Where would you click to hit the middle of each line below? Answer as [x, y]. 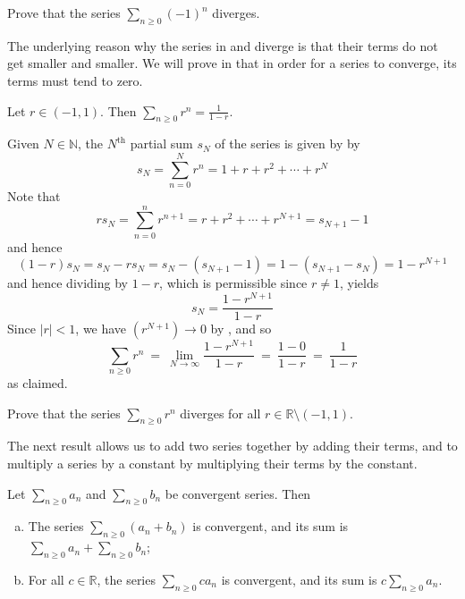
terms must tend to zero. [75, 80]
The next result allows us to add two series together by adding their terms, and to [232, 446]
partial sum [161, 143]
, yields [359, 283]
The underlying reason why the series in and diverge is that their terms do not [223, 45]
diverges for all [220, 413]
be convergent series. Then [238, 493]
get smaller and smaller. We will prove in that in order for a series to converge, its [232, 63]
